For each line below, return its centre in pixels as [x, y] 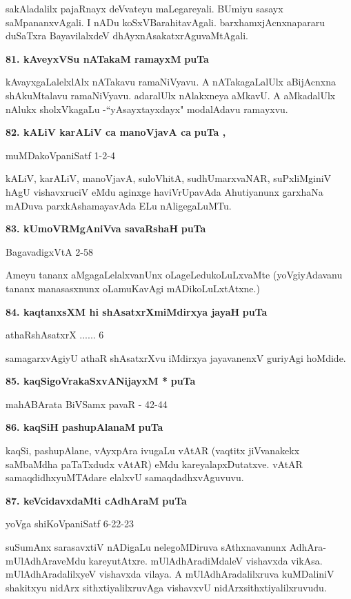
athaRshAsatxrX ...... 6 [55, 335]
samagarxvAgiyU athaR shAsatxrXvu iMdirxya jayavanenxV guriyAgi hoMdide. [176, 357]
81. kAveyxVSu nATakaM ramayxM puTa [107, 58]
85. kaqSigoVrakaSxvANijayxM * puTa [101, 381]
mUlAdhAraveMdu [46, 560]
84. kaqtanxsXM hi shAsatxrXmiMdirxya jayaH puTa [137, 311]
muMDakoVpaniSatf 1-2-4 [60, 155]
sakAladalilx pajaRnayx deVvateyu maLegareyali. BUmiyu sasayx [144, 8]
